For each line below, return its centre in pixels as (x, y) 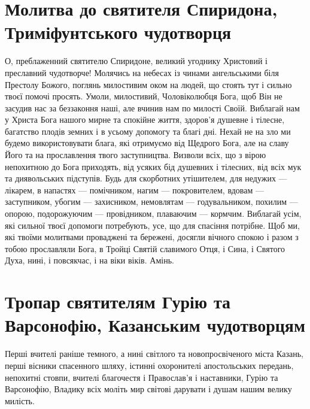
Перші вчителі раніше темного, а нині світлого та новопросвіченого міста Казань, (154, 354)
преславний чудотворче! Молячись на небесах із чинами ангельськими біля (142, 72)
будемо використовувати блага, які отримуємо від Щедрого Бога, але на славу (147, 143)
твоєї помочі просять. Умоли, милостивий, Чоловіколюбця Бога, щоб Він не (144, 96)
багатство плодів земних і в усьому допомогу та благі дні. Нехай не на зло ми (148, 131)
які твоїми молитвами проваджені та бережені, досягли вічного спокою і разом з (152, 237)
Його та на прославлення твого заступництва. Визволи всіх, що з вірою (136, 155)
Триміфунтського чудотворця (118, 32)
